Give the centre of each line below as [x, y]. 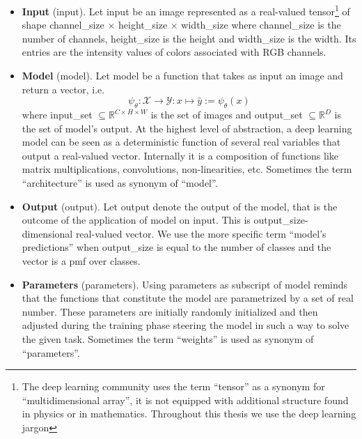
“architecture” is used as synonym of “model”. [120, 182]
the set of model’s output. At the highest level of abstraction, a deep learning [187, 128]
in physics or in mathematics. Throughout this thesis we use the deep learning [189, 414]
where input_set [57, 115]
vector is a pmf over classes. [81, 260]
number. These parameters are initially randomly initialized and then [170, 311]
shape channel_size [63, 25]
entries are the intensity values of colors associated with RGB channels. [174, 52]
